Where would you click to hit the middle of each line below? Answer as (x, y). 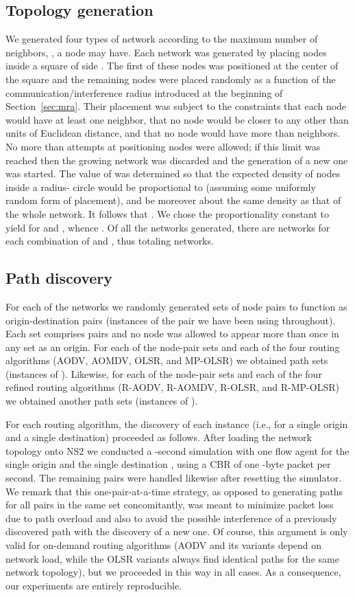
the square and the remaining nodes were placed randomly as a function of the (171, 79)
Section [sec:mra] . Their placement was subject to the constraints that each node (176, 106)
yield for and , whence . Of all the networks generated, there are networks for (168, 227)
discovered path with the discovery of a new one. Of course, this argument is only (177, 531)
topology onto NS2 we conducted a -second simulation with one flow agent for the (177, 450)
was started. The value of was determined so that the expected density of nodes (173, 173)
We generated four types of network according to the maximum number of (162, 39)
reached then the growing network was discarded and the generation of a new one (177, 160)
